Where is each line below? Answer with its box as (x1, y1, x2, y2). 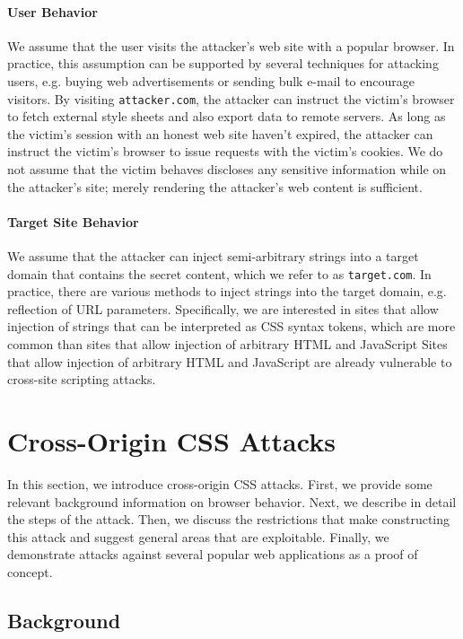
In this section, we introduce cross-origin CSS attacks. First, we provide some (7, 474, 432, 493)
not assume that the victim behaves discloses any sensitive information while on (7, 160, 447, 179)
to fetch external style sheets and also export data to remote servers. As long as (7, 107, 446, 126)
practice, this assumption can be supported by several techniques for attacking (7, 54, 439, 73)
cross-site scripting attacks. (7, 370, 156, 389)
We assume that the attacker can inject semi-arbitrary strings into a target (7, 247, 419, 265)
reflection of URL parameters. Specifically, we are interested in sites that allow (7, 299, 439, 318)
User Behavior (7, 2, 98, 21)
